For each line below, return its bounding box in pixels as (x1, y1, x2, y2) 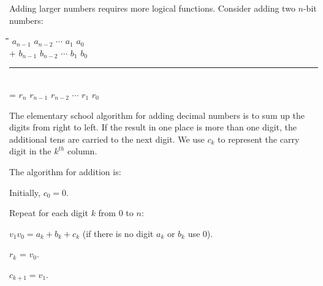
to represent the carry (218, 132, 300, 145)
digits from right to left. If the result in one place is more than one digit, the (9, 121, 297, 134)
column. (67, 145, 97, 157)
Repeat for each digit (9, 206, 88, 219)
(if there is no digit (82, 227, 154, 239)
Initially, (9, 186, 40, 198)
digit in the (9, 145, 51, 157)
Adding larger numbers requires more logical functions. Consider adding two (9, 2, 295, 14)
